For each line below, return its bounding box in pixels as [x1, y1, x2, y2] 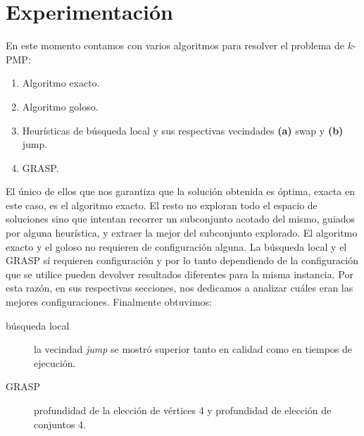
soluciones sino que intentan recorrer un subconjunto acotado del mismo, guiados [6, 211, 356, 226]
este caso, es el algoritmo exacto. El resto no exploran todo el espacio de [6, 197, 318, 212]
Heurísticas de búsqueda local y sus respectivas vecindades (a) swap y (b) [22, 123, 344, 137]
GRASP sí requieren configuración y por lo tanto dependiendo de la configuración [6, 253, 358, 268]
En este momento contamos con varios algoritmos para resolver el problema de [6, 38, 345, 53]
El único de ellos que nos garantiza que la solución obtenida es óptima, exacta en [6, 184, 355, 199]
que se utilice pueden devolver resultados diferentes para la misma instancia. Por [6, 266, 353, 281]
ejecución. [34, 355, 76, 370]
